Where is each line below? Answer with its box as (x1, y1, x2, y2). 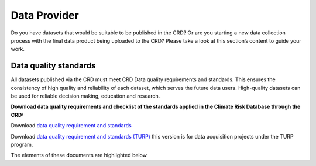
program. (11, 141, 33, 148)
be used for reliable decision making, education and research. (11, 92, 160, 99)
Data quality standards (11, 61, 96, 71)
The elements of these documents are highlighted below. (11, 152, 149, 159)
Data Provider (11, 9, 79, 22)
